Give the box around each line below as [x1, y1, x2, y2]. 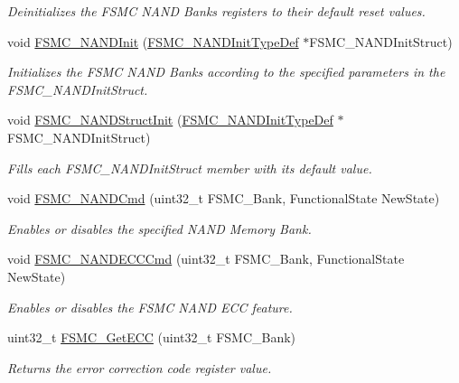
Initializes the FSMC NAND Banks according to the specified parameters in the [7, 62, 445, 81]
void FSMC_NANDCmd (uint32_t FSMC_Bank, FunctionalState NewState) [7, 189, 440, 208]
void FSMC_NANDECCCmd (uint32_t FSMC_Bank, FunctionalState [7, 249, 405, 268]
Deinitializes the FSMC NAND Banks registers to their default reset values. [7, 2, 426, 20]
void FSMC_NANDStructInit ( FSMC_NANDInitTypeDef [7, 110, 333, 129]
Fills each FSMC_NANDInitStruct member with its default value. [7, 158, 372, 177]
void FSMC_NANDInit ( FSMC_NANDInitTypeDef [7, 32, 299, 51]
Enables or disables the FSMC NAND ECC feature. [7, 297, 293, 316]
